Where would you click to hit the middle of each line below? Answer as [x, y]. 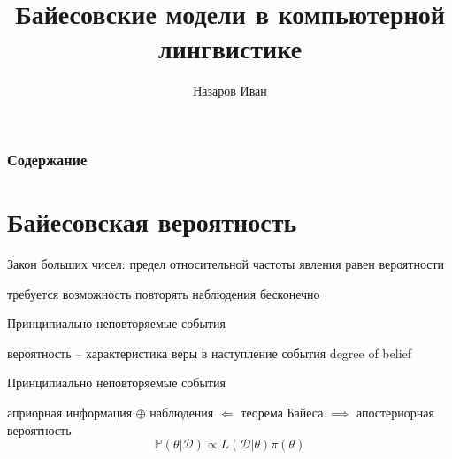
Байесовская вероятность [152, 222]
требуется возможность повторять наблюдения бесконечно [164, 293]
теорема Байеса [282, 412]
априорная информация [70, 412]
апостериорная [395, 412]
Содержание [47, 159]
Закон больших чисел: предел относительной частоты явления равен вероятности [226, 263]
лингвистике [230, 48]
